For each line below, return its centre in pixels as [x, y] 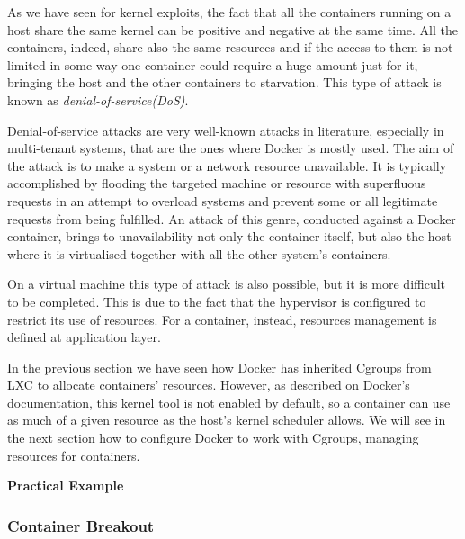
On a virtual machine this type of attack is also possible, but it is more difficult [227, 284]
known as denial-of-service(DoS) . [98, 99]
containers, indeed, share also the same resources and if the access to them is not [230, 47]
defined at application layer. [84, 337]
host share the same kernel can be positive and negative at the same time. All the [232, 29]
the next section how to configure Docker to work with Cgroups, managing [213, 438]
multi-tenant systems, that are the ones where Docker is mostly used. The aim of [231, 148]
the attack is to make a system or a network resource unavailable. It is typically [227, 165]
